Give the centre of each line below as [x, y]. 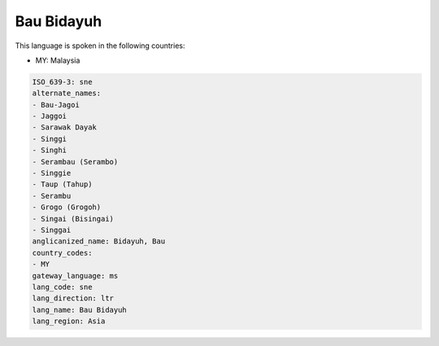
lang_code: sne [62, 287]
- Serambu [52, 196]
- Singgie [52, 173]
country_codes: [62, 253]
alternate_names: [67, 93]
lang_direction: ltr [73, 298]
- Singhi [50, 150]
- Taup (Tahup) [62, 184]
